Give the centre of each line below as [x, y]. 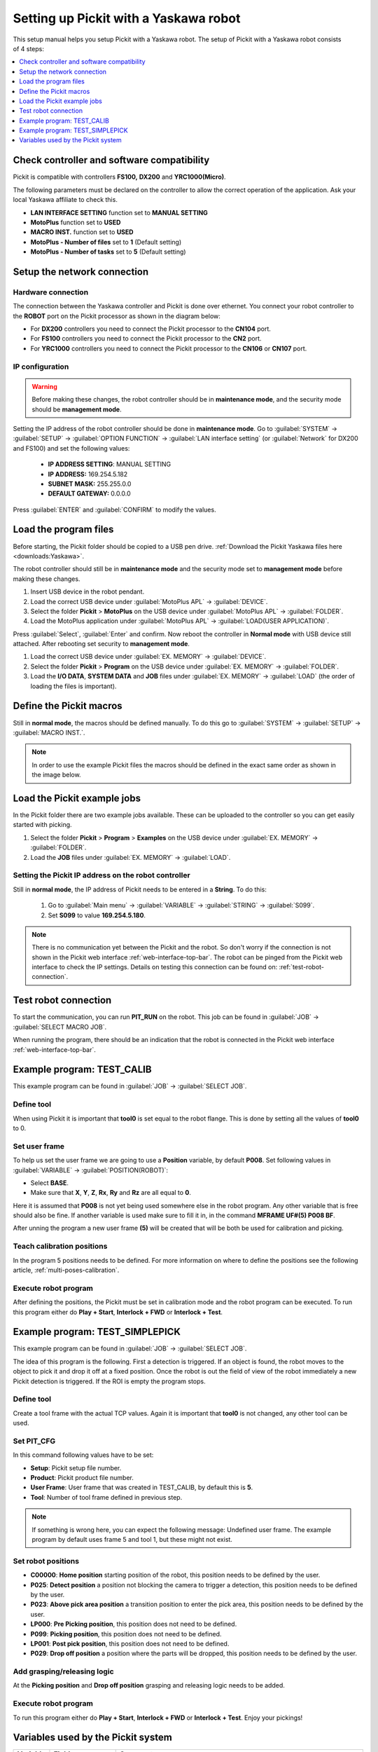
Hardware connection [51, 292]
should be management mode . [77, 409]
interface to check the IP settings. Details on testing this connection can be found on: [155, 967]
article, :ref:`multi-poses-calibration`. [66, 1270]
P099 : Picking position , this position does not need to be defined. [126, 1634]
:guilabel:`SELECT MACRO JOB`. [60, 1027]
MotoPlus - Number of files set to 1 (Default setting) [106, 242]
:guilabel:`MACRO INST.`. [49, 732]
